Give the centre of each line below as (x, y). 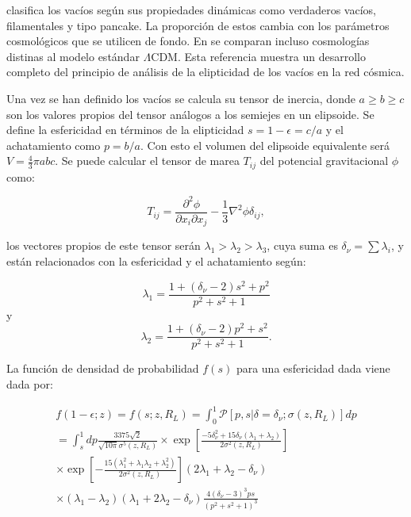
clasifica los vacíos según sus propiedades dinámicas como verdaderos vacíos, (191, 10)
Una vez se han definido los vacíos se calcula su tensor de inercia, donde (181, 98)
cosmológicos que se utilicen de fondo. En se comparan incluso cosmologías (188, 41)
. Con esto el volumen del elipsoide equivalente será (265, 145)
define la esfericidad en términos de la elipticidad (125, 130)
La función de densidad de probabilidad (103, 368)
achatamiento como (54, 145)
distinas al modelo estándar (73, 56)
